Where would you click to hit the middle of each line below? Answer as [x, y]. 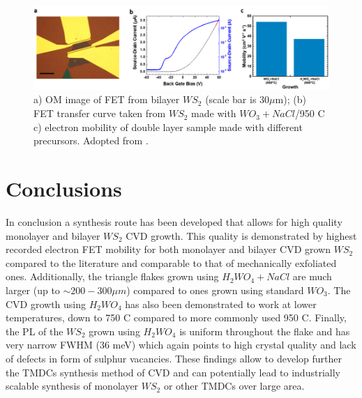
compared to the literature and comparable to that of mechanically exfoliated [171, 262]
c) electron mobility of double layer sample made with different [168, 127]
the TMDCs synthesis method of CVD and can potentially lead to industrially [173, 372]
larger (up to [33, 290]
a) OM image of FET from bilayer [107, 99]
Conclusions [64, 189]
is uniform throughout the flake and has [265, 331]
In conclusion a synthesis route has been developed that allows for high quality [174, 221]
